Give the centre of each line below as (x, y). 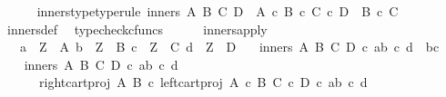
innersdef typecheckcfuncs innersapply (137, 29)
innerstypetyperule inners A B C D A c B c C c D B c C (218, 11)
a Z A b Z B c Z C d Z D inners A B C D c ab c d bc (229, 47)
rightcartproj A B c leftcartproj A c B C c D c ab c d (203, 82)
